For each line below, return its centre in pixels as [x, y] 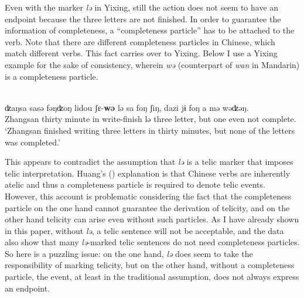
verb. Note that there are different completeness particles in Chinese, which [140, 41]
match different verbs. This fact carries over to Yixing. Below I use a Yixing [141, 53]
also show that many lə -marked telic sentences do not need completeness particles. [152, 242]
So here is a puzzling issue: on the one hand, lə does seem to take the [129, 253]
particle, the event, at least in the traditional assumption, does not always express [152, 277]
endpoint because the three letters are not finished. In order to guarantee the [143, 18]
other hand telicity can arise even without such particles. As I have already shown [152, 219]
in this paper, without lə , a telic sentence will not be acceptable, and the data [144, 230]
